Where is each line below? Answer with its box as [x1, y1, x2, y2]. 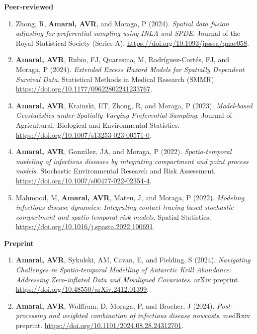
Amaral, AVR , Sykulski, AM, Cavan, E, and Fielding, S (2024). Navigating [15, 254, 251, 265]
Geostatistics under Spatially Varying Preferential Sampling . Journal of [15, 110, 232, 120]
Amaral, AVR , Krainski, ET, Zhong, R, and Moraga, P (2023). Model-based [15, 100, 253, 110]
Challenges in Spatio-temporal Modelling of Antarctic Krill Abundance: [15, 264, 232, 275]
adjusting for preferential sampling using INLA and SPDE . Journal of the [15, 28, 240, 38]
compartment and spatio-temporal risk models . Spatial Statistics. [15, 211, 211, 222]
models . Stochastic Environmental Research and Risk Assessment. [15, 166, 216, 176]
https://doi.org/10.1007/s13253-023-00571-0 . [15, 129, 152, 140]
